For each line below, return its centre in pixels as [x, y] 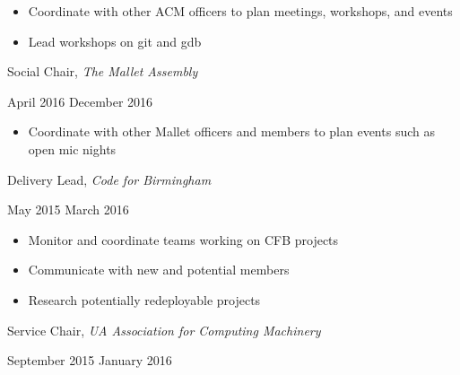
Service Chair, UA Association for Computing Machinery [164, 330]
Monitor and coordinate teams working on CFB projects [183, 239]
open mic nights [72, 148]
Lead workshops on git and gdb [115, 41]
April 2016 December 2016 [80, 101]
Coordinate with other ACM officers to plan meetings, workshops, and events [240, 11]
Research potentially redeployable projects [144, 299]
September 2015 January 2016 [90, 360]
